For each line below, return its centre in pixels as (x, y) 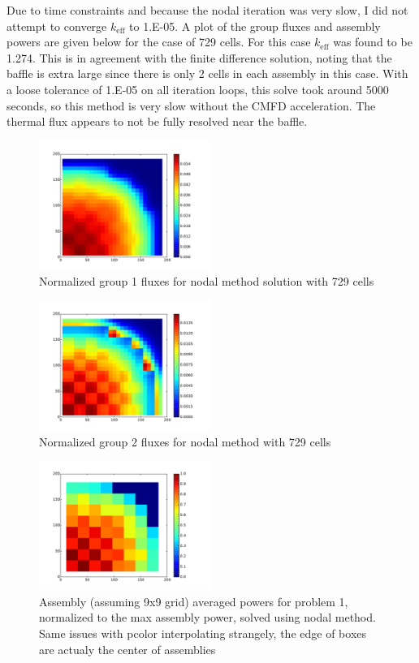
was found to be (373, 42)
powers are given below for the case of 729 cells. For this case (159, 42)
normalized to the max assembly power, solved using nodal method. (207, 617)
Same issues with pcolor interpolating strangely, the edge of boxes (203, 633)
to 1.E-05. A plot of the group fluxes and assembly (255, 26)
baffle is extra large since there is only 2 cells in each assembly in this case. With (207, 73)
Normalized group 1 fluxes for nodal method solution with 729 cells (207, 281)
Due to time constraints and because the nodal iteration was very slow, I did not (207, 10)
